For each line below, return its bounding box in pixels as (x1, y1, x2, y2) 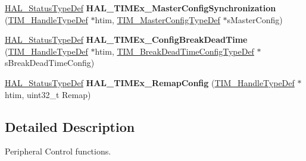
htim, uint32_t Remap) (5, 88, 91, 100)
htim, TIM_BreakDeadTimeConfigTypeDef (95, 45, 254, 57)
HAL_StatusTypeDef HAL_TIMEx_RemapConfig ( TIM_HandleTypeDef (5, 76, 295, 89)
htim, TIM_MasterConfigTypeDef (95, 13, 220, 26)
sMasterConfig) (227, 13, 283, 26)
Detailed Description (5, 117, 135, 135)
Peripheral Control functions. (5, 145, 111, 157)
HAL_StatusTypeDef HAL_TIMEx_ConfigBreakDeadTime (5, 33, 248, 46)
